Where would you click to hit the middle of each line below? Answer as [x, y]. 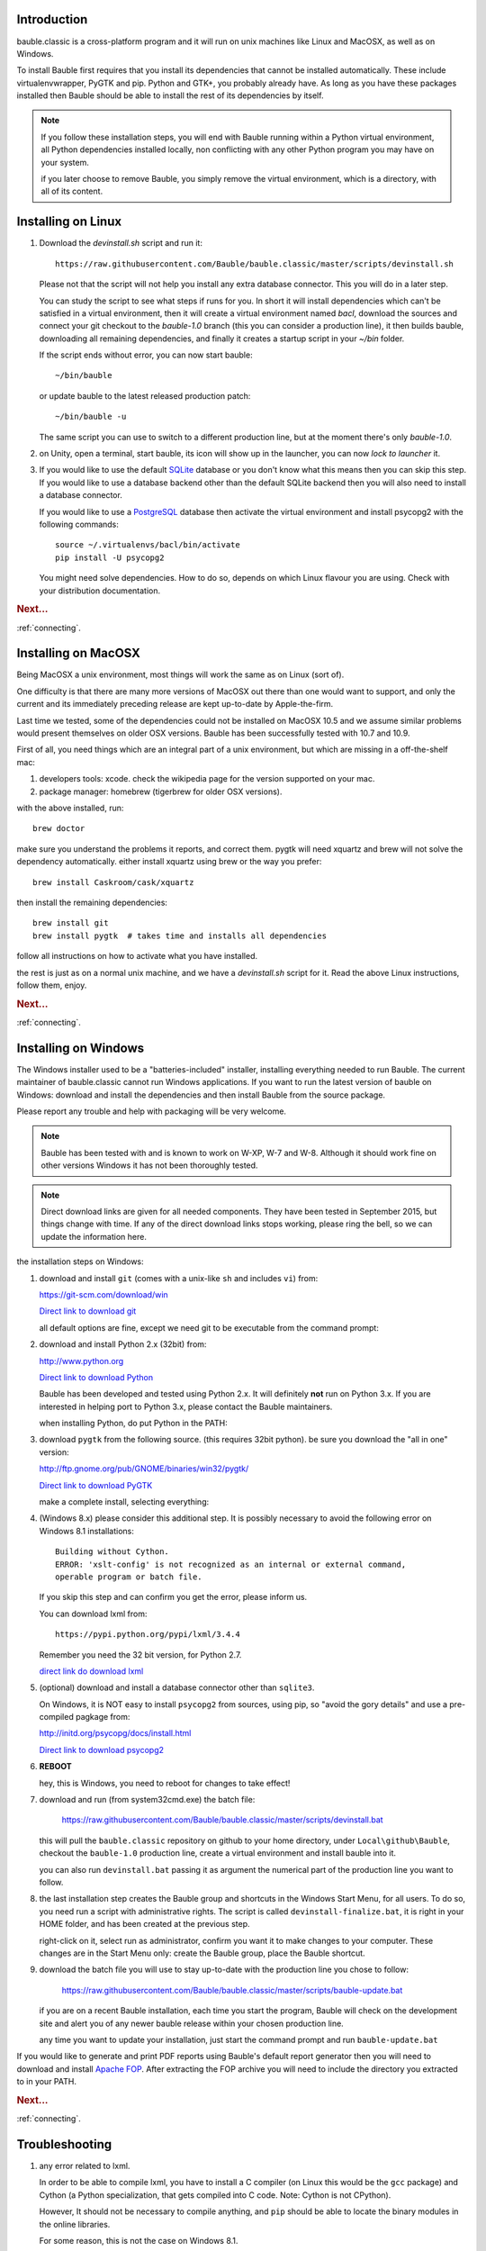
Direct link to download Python [96, 1377]
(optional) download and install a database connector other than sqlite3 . [177, 1687]
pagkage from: [103, 1717]
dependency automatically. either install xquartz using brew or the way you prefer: [169, 862]
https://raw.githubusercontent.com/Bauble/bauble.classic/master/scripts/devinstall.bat [222, 1820]
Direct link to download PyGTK [96, 1485]
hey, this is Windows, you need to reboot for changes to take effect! [165, 1783]
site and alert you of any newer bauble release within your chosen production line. [191, 2023]
